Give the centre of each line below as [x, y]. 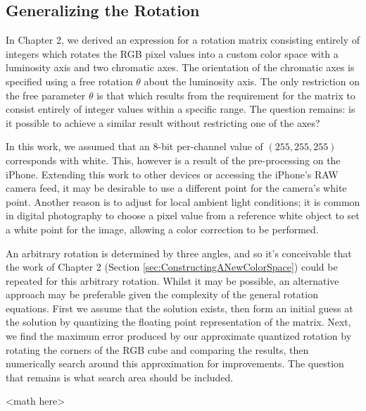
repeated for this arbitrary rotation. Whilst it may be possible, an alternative [172, 280]
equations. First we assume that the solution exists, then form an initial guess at [179, 308]
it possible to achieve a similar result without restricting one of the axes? [163, 122]
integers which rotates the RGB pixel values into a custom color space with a [172, 53]
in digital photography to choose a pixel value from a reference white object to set [183, 215]
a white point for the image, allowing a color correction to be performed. [162, 229]
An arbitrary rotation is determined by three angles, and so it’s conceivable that [179, 253]
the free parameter [46, 95]
